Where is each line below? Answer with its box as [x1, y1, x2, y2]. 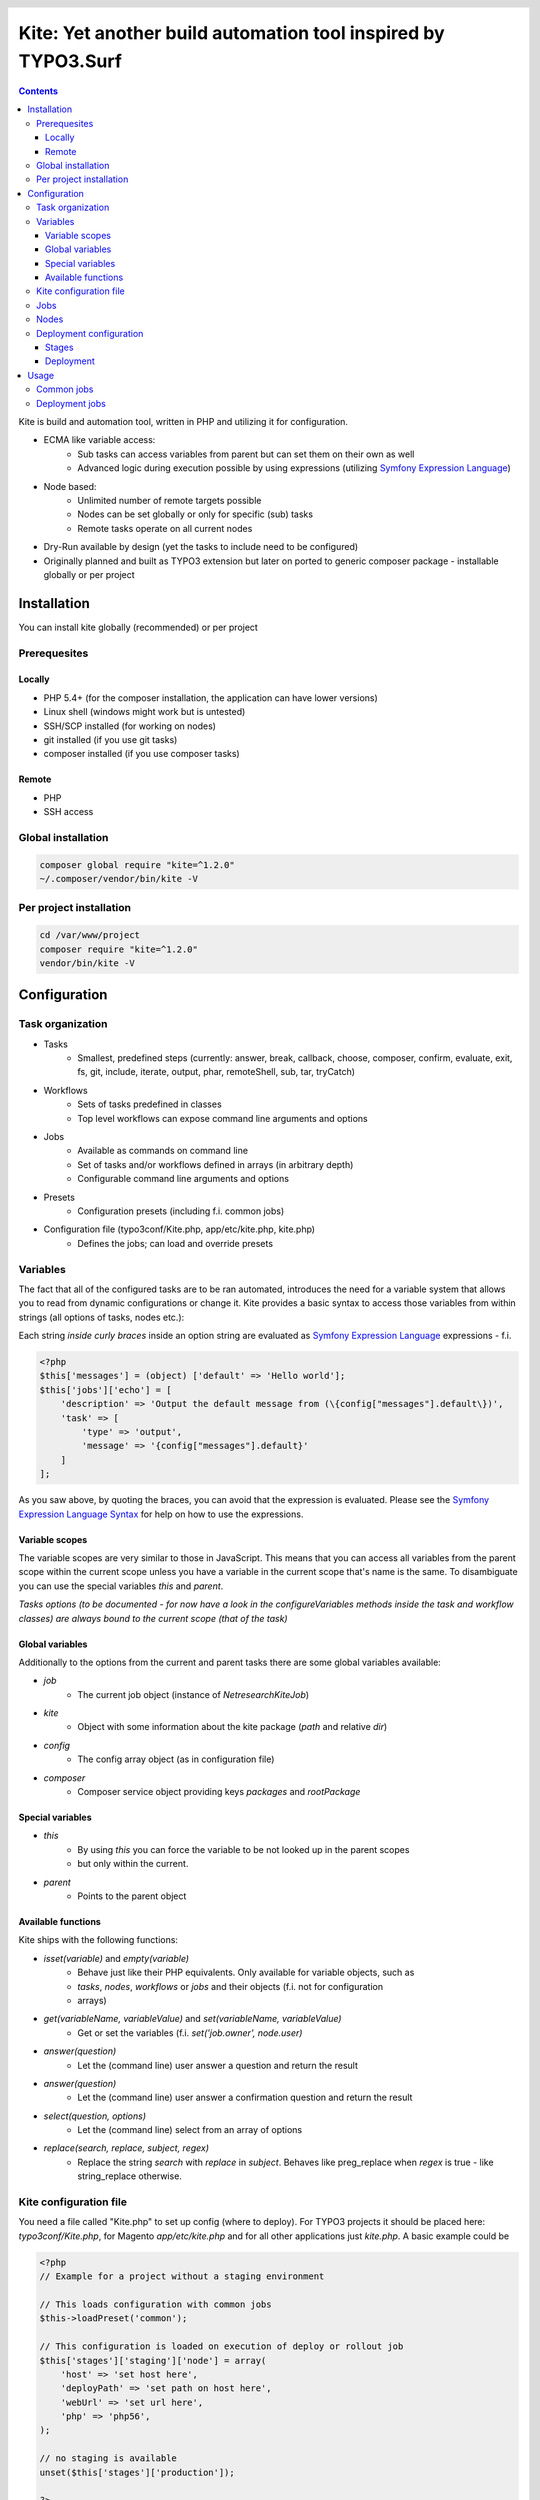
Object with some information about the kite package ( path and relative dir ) [77, 1721, 388, 1733]
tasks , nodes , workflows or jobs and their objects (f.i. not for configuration [77, 1980, 384, 1992]
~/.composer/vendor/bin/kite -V [39, 873, 199, 885]
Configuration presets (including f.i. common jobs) [77, 1205, 285, 1217]
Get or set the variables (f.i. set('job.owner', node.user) [77, 2026, 303, 2039]
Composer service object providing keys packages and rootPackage [77, 1786, 361, 1798]
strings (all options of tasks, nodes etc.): [18, 1311, 185, 1323]
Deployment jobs [36, 397, 107, 409]
